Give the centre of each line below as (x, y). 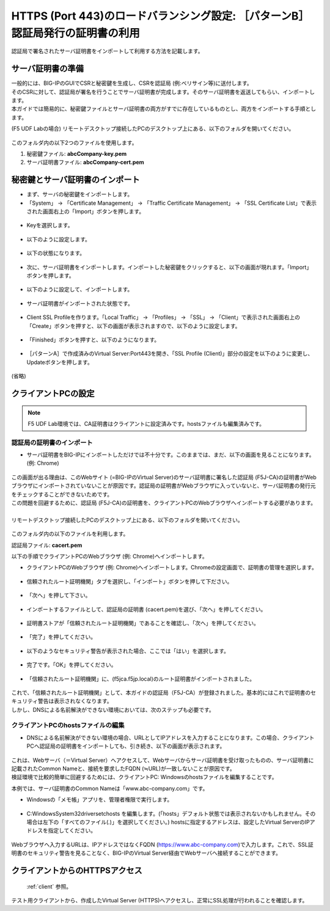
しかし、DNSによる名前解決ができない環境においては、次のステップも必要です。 (113, 709)
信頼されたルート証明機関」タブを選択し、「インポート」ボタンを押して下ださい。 (130, 581)
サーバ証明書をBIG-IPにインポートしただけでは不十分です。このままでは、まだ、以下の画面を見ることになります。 (170, 455)
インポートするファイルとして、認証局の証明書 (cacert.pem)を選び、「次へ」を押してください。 (146, 609)
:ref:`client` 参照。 (49, 887)
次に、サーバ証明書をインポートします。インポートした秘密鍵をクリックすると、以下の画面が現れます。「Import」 (169, 267)
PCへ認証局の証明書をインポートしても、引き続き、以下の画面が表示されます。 (126, 746)
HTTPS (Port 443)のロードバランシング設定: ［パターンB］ (160, 16)
